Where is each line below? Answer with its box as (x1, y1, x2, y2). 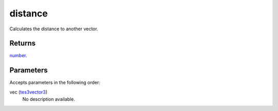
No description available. (22, 96, 76, 102)
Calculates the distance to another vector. (9, 26, 98, 32)
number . (9, 52, 27, 59)
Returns (9, 39, 36, 48)
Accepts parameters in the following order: (9, 80, 100, 86)
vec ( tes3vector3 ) (9, 89, 48, 95)
